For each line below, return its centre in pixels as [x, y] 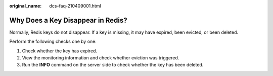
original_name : [26, 6]
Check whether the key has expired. [60, 51]
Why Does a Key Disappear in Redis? [68, 20]
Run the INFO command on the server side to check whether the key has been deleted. [113, 65]
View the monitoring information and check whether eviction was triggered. [101, 58]
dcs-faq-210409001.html [75, 6]
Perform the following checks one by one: [53, 42]
